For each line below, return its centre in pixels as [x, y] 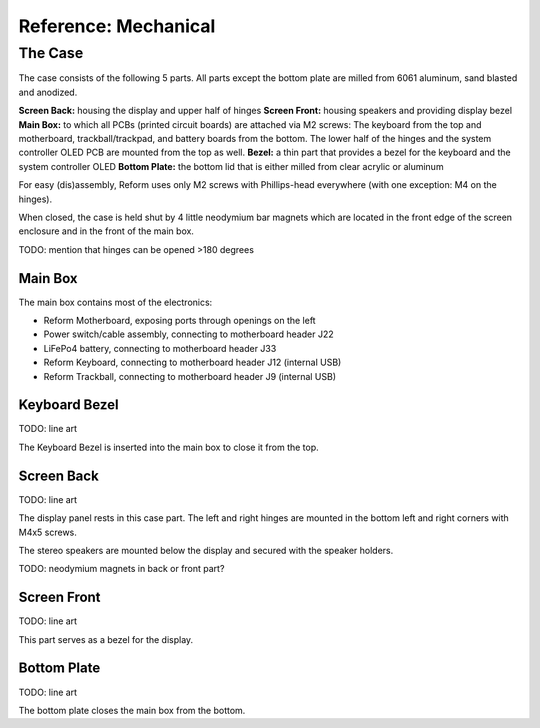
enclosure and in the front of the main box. [106, 231]
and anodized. [48, 92]
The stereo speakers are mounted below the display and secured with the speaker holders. [206, 550]
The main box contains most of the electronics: [115, 302]
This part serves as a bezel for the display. [106, 639]
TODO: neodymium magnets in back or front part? [121, 569]
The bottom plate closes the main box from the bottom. [132, 710]
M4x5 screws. [47, 532]
